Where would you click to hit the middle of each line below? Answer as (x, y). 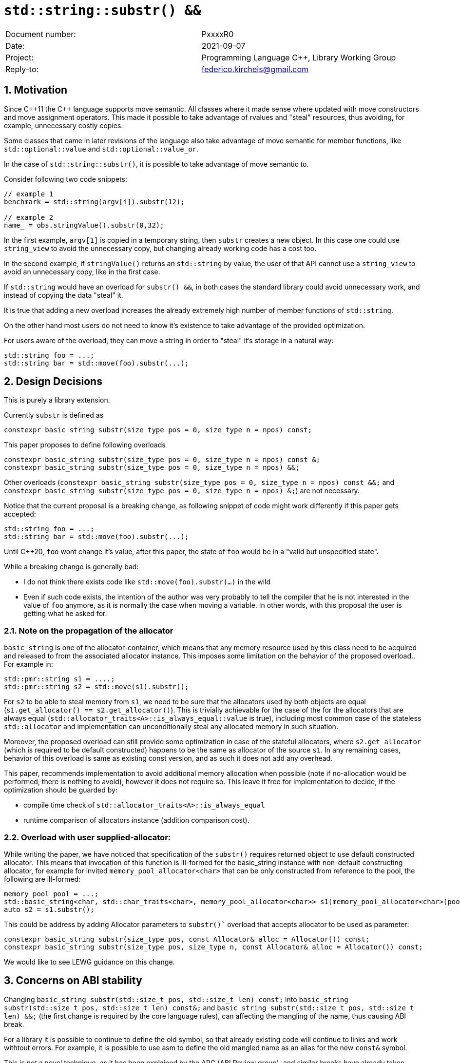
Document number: (41, 34)
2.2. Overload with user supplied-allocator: (87, 837)
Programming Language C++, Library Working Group (299, 57)
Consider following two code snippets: (66, 179)
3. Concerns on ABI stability (73, 981)
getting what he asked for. (65, 614)
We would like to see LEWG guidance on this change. (89, 962)
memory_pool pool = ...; (51, 894)
